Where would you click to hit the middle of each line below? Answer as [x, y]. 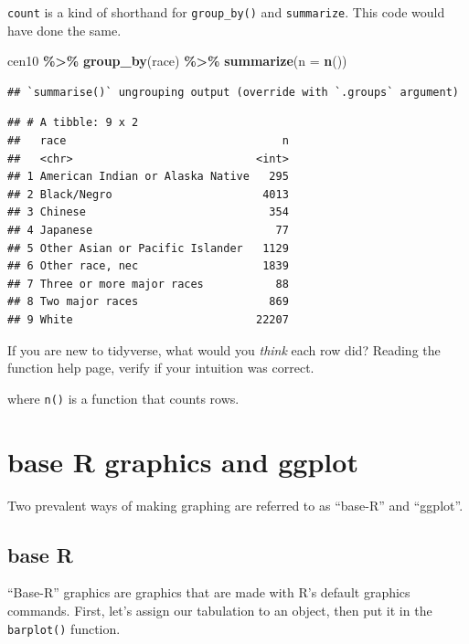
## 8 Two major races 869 [148, 302]
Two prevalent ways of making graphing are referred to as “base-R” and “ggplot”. [235, 505]
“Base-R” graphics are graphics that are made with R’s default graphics [209, 592]
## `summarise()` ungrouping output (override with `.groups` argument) [233, 92]
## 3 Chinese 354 [148, 212]
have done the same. [64, 30]
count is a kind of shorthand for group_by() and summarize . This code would [226, 12]
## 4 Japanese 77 [148, 230]
